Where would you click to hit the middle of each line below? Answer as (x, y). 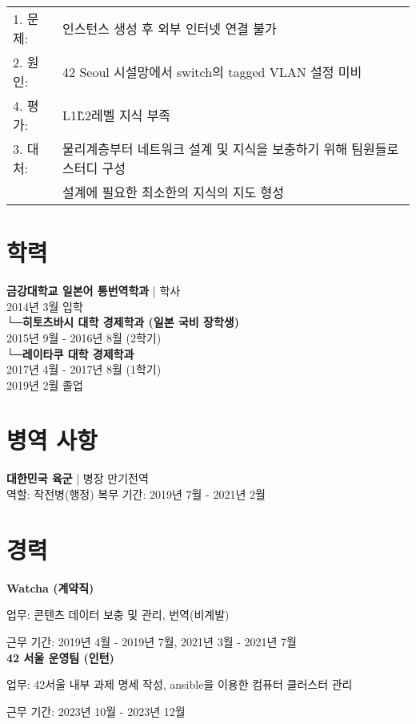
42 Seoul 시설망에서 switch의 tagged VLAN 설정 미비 (212, 72)
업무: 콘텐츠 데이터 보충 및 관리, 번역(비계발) (118, 615)
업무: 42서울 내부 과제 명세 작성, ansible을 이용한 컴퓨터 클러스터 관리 (180, 684)
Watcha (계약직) (50, 587)
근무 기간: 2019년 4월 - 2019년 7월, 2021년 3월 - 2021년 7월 (152, 641)
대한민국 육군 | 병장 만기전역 (78, 478)
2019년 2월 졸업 (45, 384)
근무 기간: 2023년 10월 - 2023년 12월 (96, 711)
